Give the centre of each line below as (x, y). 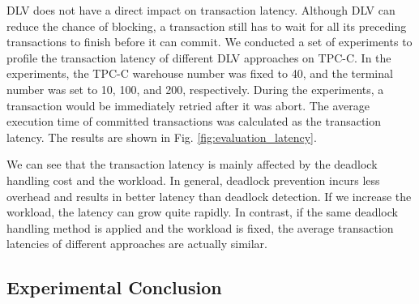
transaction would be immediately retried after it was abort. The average (188, 105)
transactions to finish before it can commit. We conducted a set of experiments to (209, 42)
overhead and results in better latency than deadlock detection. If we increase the (209, 196)
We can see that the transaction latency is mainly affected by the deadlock (192, 164)
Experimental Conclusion (114, 287)
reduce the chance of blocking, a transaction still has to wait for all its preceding (207, 26)
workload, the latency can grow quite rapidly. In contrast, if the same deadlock (202, 212)
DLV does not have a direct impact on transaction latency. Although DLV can (201, 10)
